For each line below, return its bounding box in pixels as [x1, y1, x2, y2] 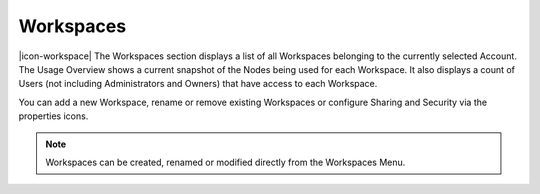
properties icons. [18, 110, 89, 122]
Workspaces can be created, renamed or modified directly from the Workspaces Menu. [45, 156, 406, 168]
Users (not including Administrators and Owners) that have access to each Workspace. [18, 78, 378, 90]
